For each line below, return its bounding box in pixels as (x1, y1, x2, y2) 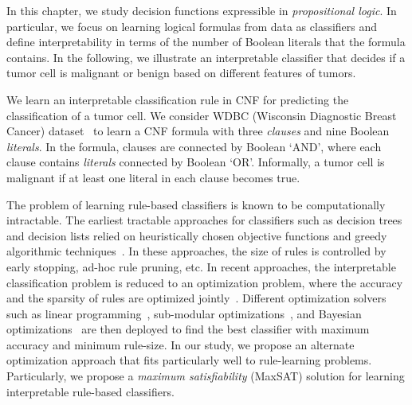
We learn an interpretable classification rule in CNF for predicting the (6, 91, 349, 107)
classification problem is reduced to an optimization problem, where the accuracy (6, 274, 403, 290)
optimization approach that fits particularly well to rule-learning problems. (6, 352, 372, 368)
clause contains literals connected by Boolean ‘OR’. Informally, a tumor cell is (6, 154, 385, 170)
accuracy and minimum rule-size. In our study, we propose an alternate (6, 336, 355, 352)
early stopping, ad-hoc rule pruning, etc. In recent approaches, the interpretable (6, 258, 396, 275)
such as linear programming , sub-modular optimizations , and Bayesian (6, 305, 362, 321)
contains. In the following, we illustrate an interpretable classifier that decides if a (6, 49, 406, 65)
